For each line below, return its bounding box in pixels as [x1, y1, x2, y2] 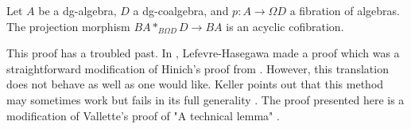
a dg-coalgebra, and [133, 2, 229, 18]
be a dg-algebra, [38, 2, 117, 18]
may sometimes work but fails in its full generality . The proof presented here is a [6, 91, 405, 107]
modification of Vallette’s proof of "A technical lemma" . [6, 107, 280, 123]
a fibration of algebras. [289, 2, 400, 18]
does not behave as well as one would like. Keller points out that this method [6, 76, 384, 92]
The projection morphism [6, 18, 130, 34]
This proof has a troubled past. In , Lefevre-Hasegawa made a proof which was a [6, 45, 400, 61]
